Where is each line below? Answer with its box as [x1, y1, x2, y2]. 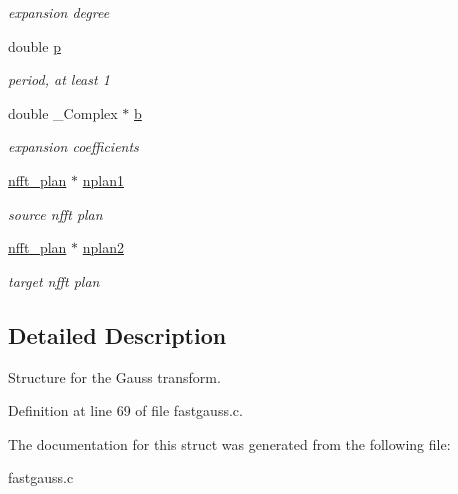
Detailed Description [8, 319, 227, 350]
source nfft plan [8, 203, 103, 224]
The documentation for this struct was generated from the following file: [8, 433, 451, 454]
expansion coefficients [8, 136, 139, 157]
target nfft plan [8, 270, 100, 291]
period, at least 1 [8, 69, 110, 90]
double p [8, 35, 61, 56]
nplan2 [82, 237, 124, 258]
